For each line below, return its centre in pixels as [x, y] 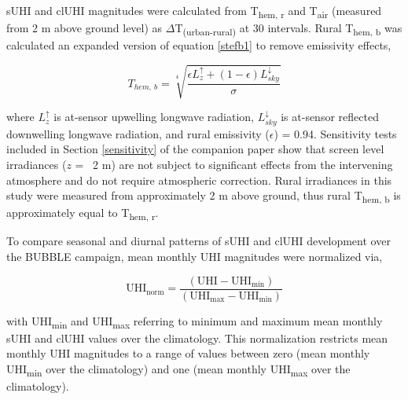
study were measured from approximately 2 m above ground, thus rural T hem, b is [204, 196]
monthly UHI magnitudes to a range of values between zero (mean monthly [188, 353]
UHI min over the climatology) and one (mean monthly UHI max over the [178, 370]
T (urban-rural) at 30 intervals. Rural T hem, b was [289, 29]
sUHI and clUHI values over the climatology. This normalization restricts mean [197, 338]
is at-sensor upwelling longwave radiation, [154, 117]
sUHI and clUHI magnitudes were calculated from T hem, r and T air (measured [194, 11]
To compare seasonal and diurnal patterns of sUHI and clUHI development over [198, 241]
